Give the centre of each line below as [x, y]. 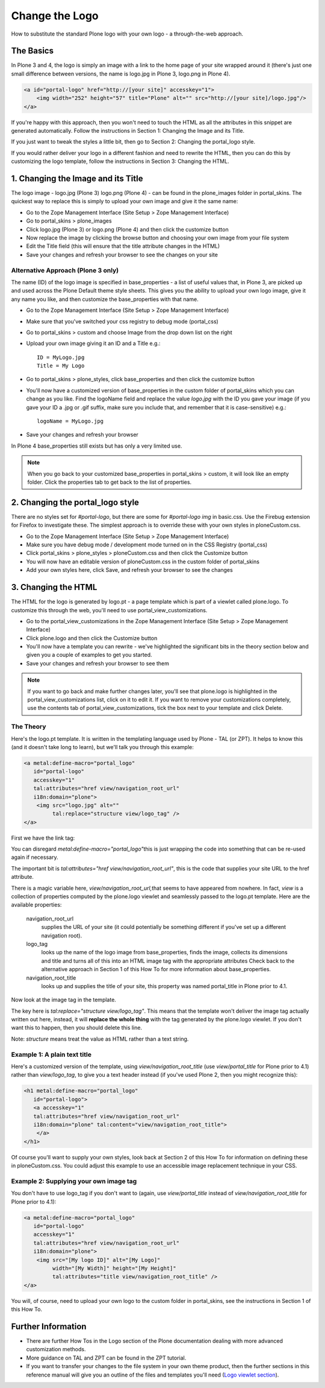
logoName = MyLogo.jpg [70, 421]
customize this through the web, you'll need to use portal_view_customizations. [109, 610]
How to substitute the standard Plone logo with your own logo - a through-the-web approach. [127, 34]
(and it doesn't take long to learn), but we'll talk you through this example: [102, 747]
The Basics [32, 51]
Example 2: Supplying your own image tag [74, 1181]
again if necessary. [35, 857]
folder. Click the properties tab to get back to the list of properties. [110, 482]
